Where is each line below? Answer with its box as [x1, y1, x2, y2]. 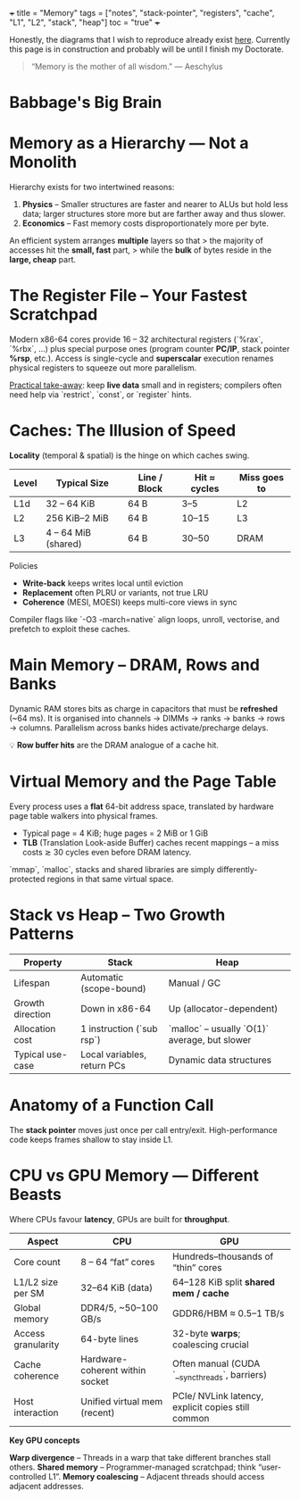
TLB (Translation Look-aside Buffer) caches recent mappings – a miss [21, 837, 279, 847]
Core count [13, 1255, 61, 1268]
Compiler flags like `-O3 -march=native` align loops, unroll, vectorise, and [9, 614, 279, 624]
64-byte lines [79, 1332, 139, 1345]
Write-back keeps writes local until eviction [21, 578, 184, 588]
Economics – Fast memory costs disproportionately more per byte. [21, 218, 270, 229]
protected [9, 873, 46, 884]
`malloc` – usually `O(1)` [168, 1022, 270, 1035]
